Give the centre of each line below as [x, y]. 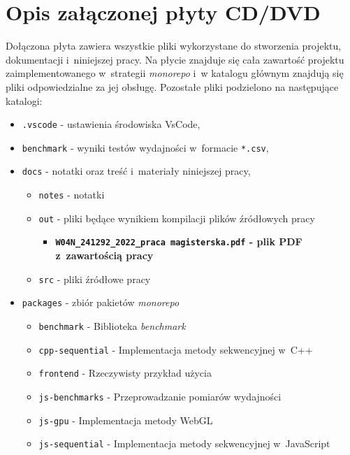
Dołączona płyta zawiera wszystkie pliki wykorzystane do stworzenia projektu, [174, 46]
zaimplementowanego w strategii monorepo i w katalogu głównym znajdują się [175, 73]
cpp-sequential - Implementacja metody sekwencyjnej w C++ [176, 349]
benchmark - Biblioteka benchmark [112, 325]
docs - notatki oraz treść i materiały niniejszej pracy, [136, 171]
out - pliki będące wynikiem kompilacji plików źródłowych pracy [177, 218]
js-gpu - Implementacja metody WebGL [126, 420]
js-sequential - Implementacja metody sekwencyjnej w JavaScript [184, 443]
